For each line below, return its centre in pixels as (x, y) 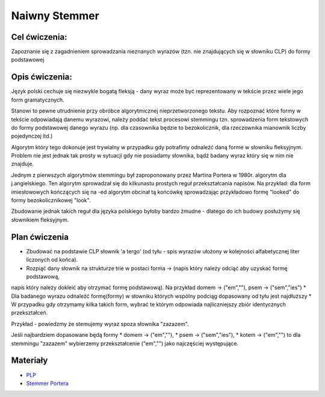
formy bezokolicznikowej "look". (51, 200)
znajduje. (23, 164)
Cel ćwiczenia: (39, 37)
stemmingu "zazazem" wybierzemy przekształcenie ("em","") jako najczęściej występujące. (125, 343)
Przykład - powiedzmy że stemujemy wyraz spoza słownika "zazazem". (100, 324)
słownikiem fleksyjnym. (40, 220)
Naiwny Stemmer (55, 16)
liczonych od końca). (52, 260)
